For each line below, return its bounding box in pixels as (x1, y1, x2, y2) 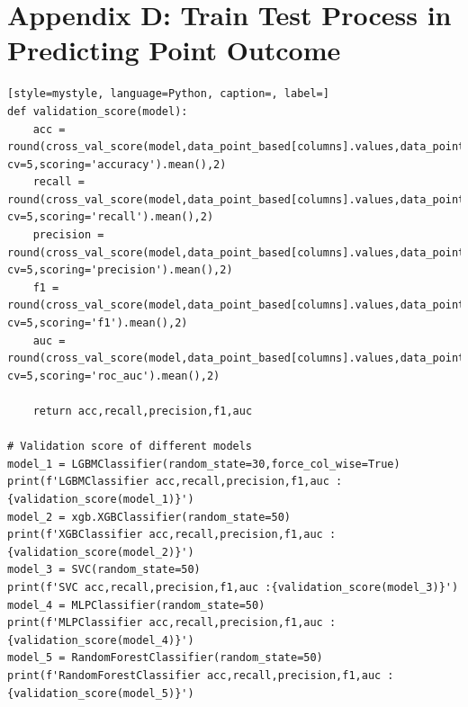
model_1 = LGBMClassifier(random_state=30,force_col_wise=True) (7, 457, 400, 470)
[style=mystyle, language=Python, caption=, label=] (7, 87, 329, 101)
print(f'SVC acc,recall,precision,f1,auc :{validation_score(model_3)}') (7, 580, 459, 594)
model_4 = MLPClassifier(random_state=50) (7, 598, 265, 612)
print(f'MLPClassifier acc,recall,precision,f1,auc (7, 616, 323, 630)
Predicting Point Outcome (7, 31, 341, 68)
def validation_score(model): (7, 104, 188, 118)
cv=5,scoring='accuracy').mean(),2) (7, 157, 227, 171)
